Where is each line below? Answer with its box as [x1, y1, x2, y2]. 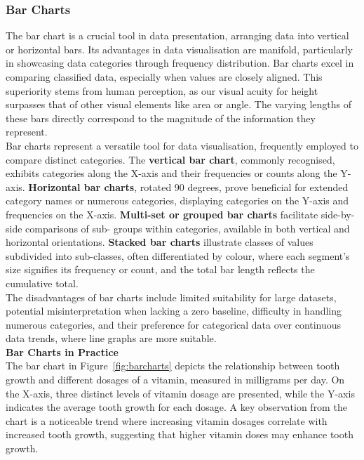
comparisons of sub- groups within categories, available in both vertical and [25, 221, 350, 235]
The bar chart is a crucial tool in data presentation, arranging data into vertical [6, 28, 349, 43]
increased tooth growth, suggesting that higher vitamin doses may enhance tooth [6, 427, 353, 442]
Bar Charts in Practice [6, 344, 119, 359]
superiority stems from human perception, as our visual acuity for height [6, 83, 318, 98]
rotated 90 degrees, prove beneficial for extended [140, 179, 349, 194]
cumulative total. [6, 275, 79, 290]
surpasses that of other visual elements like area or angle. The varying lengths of [6, 97, 352, 112]
